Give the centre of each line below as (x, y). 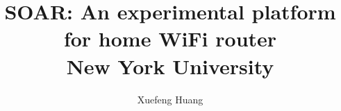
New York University (170, 66)
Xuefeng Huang (170, 99)
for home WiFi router (170, 39)
